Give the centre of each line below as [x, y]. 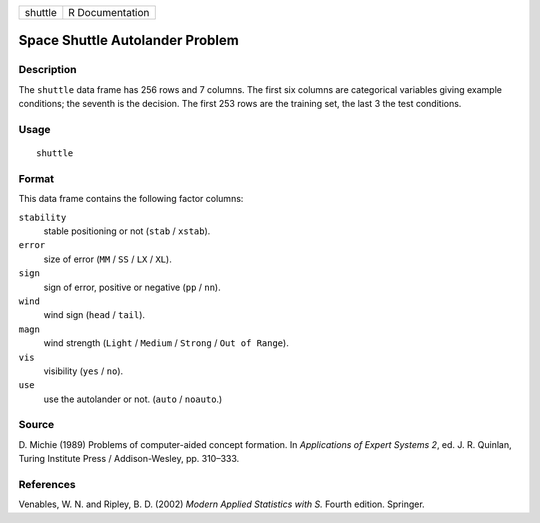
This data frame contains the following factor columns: [131, 199]
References [47, 485]
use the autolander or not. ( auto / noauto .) [133, 399]
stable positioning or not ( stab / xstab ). [127, 231]
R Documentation [109, 12]
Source [36, 425]
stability [42, 217]
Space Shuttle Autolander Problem [128, 40]
